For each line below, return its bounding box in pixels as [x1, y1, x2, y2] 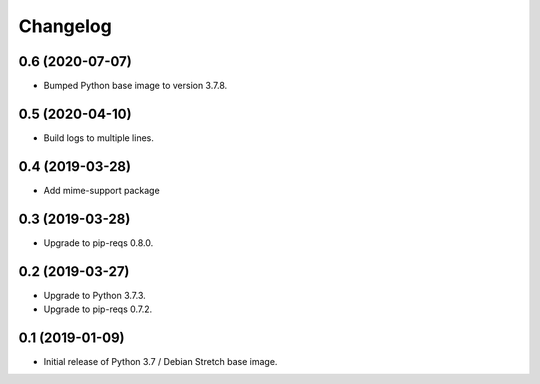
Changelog [18, 15, 112, 37]
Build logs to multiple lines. [43, 131, 155, 144]
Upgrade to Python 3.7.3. [43, 289, 146, 301]
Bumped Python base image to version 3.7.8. [43, 80, 228, 92]
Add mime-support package [43, 184, 160, 196]
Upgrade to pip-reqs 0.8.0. [43, 236, 154, 249]
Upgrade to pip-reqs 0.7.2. [43, 303, 153, 315]
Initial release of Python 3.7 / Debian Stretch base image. [43, 355, 278, 367]
